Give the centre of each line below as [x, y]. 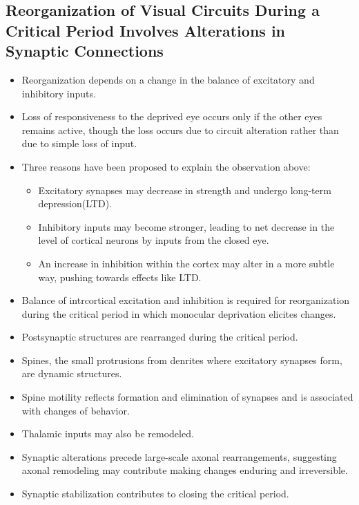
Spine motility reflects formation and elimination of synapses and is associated [187, 397]
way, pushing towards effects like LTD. [120, 277]
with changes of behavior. [76, 410]
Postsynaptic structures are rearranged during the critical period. [160, 337]
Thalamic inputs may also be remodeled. [108, 433]
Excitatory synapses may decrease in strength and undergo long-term [185, 190]
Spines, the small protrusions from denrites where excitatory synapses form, [182, 360]
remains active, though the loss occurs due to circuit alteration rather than [180, 130]
